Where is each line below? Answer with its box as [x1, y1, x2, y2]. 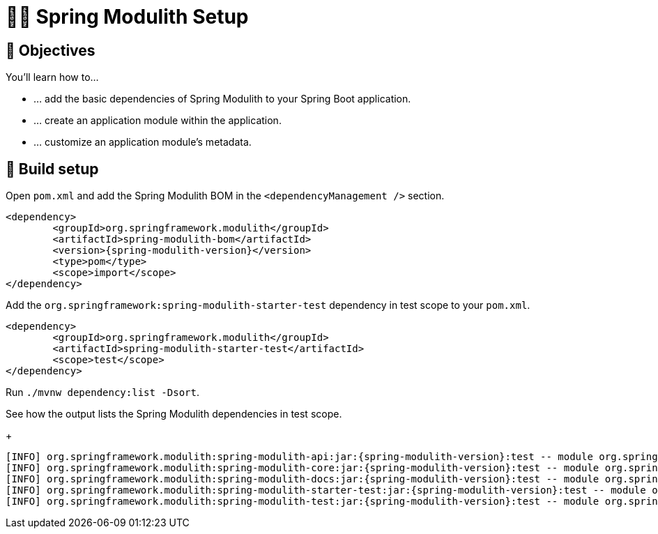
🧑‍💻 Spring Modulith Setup [6, 5, 249, 29]
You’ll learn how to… [6, 71, 99, 84]
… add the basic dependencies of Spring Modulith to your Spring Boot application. [33, 93, 411, 105]
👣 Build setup [6, 160, 99, 178]
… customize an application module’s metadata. [33, 136, 252, 148]
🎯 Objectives [6, 41, 95, 59]
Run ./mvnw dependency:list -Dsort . [6, 386, 199, 399]
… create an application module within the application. [33, 114, 282, 127]
